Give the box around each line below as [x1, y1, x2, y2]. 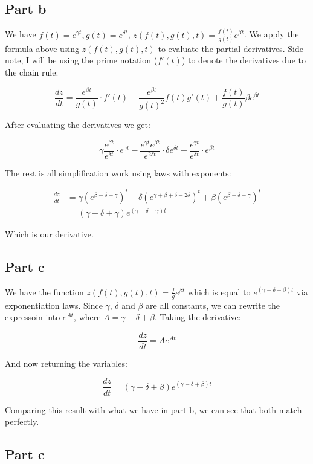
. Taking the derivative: [154, 311, 241, 323]
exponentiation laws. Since [5, 298, 103, 311]
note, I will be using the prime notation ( [5, 54, 158, 66]
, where [74, 311, 101, 323]
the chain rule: [5, 66, 59, 79]
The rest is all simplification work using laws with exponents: [5, 166, 231, 179]
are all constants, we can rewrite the [146, 298, 280, 311]
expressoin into [5, 311, 60, 323]
